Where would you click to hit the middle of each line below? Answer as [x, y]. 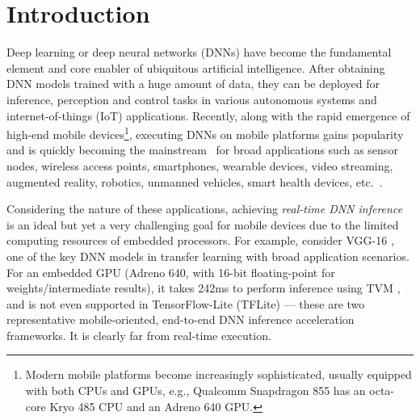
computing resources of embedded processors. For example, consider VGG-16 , [200, 240]
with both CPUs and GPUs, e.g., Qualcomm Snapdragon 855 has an [195, 391]
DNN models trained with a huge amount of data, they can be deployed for [193, 84]
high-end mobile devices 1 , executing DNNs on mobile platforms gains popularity [205, 133]
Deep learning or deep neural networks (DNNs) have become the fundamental [199, 52]
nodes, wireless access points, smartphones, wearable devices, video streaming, [200, 165]
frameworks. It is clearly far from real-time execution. [139, 335]
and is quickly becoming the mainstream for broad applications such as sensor [202, 150]
